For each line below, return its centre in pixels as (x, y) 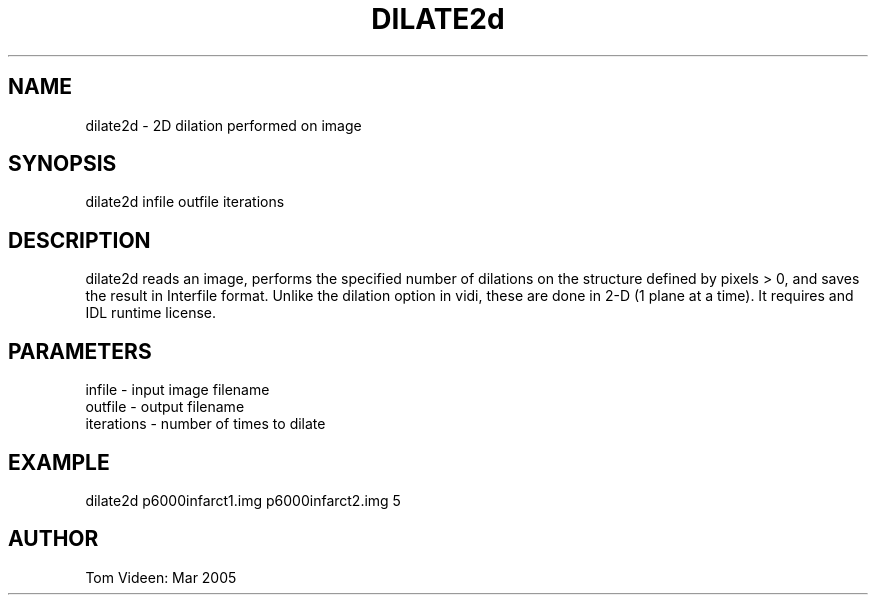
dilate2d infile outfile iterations (185, 202)
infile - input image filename (177, 390)
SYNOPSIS (62, 164)
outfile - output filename (165, 407)
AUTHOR (53, 539)
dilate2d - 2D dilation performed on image (223, 125)
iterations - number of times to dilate (205, 424)
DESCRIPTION (79, 240)
